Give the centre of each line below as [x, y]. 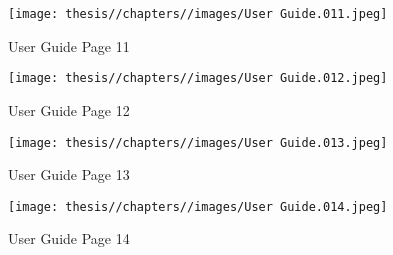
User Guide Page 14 [69, 238]
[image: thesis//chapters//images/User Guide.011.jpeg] [198, 14]
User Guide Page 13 [69, 174]
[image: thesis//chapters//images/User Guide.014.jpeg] [198, 206]
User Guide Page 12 [69, 109]
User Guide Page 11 [69, 45]
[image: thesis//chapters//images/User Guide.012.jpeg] [198, 78]
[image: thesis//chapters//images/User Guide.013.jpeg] [198, 142]
